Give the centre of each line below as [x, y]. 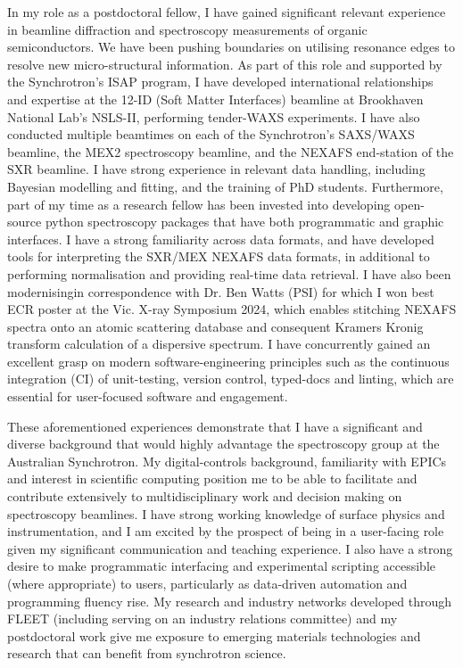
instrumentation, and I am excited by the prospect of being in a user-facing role [226, 531]
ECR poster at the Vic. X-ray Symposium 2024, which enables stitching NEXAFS [232, 309]
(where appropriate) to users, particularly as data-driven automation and [207, 583]
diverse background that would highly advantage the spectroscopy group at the [223, 444]
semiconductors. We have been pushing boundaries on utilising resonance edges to [231, 47]
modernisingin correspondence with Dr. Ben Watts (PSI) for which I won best [221, 291]
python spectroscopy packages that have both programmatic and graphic [244, 222]
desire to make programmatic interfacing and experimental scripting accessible [222, 566]
